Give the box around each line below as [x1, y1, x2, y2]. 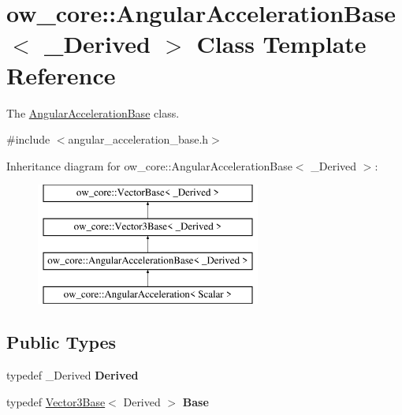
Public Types [6, 330, 117, 354]
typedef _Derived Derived [6, 367, 139, 383]
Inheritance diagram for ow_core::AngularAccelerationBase [6, 157, 292, 174]
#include [6, 131, 50, 148]
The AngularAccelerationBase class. [6, 104, 180, 121]
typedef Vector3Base [6, 393, 106, 409]
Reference [6, 58, 116, 91]
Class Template [196, 28, 367, 60]
